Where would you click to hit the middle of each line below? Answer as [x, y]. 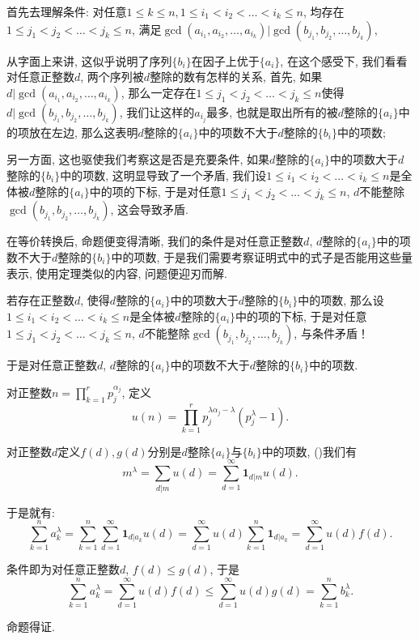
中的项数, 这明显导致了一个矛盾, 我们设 [163, 175]
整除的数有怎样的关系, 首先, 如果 [236, 77]
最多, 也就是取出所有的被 [272, 111]
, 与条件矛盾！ [331, 333]
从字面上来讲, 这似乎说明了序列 [89, 60]
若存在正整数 [40, 300]
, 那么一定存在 [159, 92]
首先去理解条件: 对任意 [67, 11]
